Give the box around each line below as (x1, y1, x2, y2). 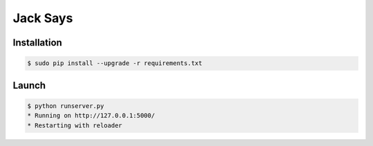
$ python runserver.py (27, 102, 104, 110)
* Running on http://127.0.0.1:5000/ (27, 111, 155, 120)
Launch (12, 80, 46, 91)
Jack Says (12, 10, 73, 26)
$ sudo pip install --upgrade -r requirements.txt (27, 60, 203, 67)
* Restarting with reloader (27, 121, 122, 129)
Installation (12, 37, 62, 48)
